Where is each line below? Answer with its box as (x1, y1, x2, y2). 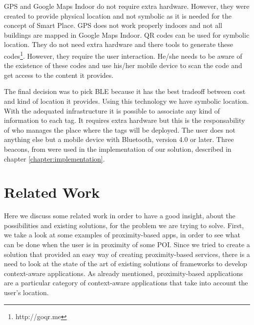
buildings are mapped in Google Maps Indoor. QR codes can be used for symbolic (4, 29, 250, 40)
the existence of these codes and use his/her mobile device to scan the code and (4, 60, 242, 70)
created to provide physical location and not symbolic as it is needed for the (4, 10, 232, 21)
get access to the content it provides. (4, 70, 114, 80)
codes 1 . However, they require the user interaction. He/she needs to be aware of (4, 49, 242, 61)
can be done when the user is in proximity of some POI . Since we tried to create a (4, 239, 250, 250)
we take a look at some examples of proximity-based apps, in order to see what (4, 230, 240, 240)
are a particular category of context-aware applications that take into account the (4, 278, 248, 288)
